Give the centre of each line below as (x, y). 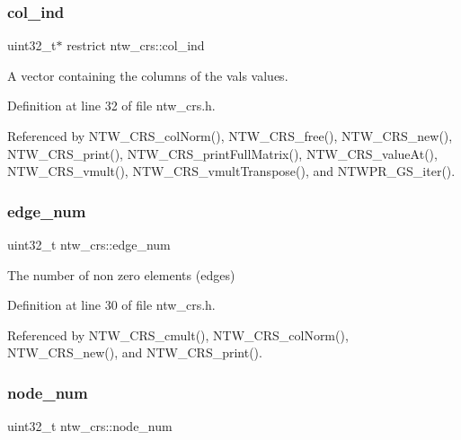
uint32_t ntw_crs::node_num (90, 426)
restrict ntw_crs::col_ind (136, 45)
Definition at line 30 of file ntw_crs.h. (111, 305)
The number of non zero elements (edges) (121, 274)
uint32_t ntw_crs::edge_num (89, 244)
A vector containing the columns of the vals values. (148, 75)
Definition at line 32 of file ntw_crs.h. (111, 106)
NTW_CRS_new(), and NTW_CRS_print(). (135, 352)
